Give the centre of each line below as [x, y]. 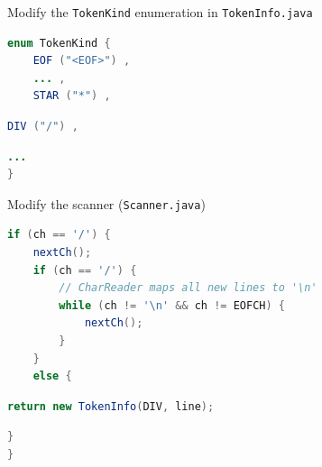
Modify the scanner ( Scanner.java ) [106, 203]
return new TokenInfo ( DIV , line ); [111, 406]
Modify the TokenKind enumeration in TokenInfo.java [160, 12]
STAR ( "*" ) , [72, 96]
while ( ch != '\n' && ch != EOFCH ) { [172, 305]
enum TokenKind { [59, 43]
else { [52, 376]
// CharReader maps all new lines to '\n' [188, 288]
